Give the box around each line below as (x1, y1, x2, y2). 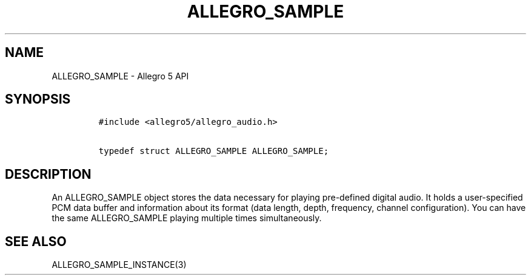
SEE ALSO (5, 233, 67, 249)
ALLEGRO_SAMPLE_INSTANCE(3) (52, 259, 187, 270)
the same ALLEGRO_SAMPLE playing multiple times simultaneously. (52, 213, 322, 224)
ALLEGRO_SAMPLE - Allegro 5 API (52, 70, 189, 81)
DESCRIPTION (5, 166, 92, 182)
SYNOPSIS (5, 92, 71, 107)
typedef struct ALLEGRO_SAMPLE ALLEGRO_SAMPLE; (98, 146, 329, 156)
